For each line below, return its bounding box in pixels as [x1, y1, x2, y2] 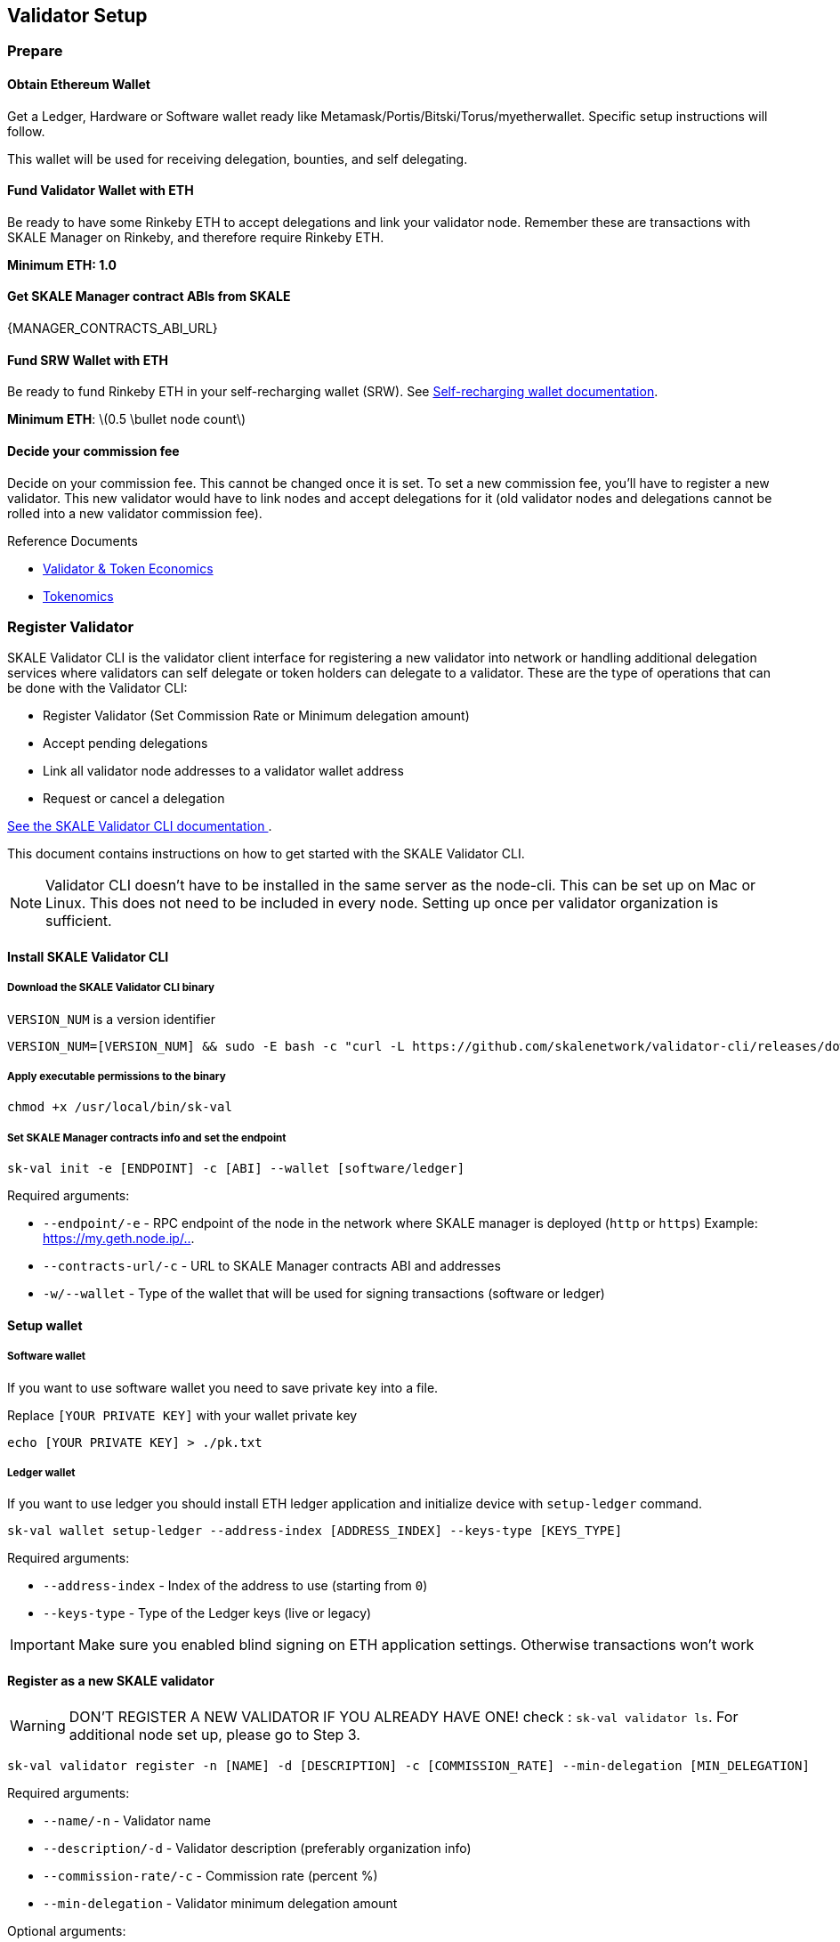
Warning [10, 1716, 66, 1735]
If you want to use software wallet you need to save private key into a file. [7, 1379, 439, 1395]
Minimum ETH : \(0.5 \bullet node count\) [7, 411, 246, 427]
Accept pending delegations [43, 735, 208, 752]
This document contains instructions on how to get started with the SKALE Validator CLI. [7, 846, 525, 862]
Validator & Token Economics [43, 560, 214, 576]
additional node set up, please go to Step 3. [69, 1725, 360, 1743]
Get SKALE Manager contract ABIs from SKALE [7, 288, 291, 305]
